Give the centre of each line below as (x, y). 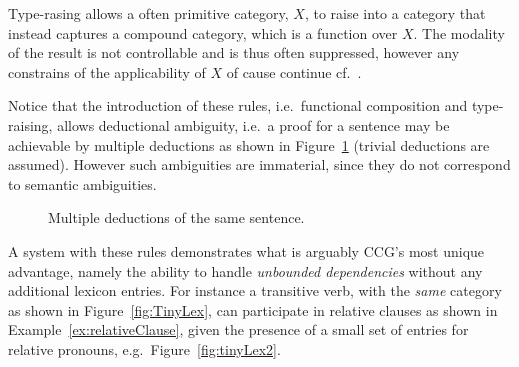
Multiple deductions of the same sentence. (176, 217)
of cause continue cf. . (294, 71)
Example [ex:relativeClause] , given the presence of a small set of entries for (238, 329)
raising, (30, 124)
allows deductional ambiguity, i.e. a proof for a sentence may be (253, 124)
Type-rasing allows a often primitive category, (148, 13)
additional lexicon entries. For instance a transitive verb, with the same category (255, 290)
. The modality (459, 32)
